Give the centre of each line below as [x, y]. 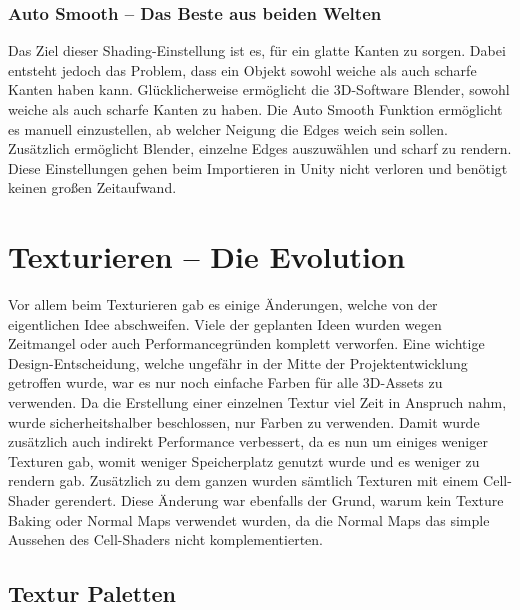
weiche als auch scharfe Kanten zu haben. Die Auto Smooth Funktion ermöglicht [255, 109]
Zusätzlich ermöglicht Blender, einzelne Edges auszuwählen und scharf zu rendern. [260, 148]
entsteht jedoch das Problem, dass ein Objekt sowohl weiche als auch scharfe [242, 69]
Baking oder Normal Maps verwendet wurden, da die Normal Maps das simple [249, 519]
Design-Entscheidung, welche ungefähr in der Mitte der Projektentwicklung [238, 362]
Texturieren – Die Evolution [207, 256]
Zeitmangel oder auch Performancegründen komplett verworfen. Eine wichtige [246, 343]
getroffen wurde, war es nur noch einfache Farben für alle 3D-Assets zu [225, 382]
